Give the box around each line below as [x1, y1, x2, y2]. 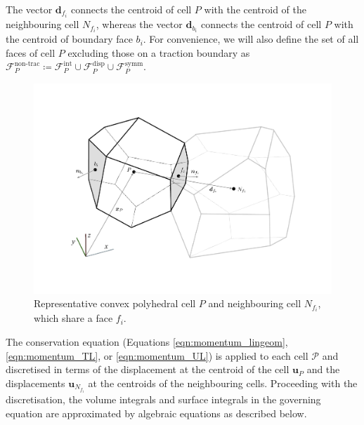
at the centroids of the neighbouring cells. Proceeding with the [88, 375, 358, 390]
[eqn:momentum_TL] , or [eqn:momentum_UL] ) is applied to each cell [6, 348, 308, 363]
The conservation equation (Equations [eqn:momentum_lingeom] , [6, 334, 288, 349]
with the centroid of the [204, 2, 307, 16]
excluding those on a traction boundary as [67, 45, 250, 60]
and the [306, 362, 340, 377]
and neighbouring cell [208, 296, 301, 311]
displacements [6, 375, 65, 390]
